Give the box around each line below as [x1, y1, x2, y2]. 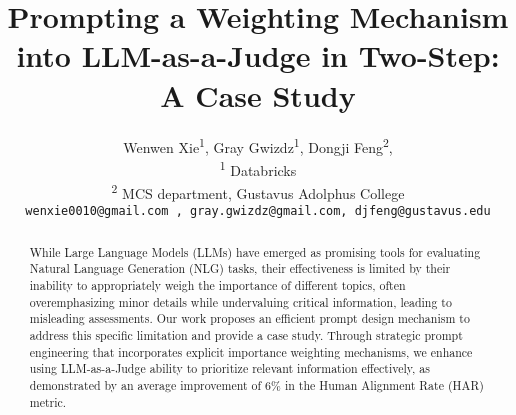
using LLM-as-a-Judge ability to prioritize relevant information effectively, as [29, 360, 430, 377]
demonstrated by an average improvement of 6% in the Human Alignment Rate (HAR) [29, 376, 484, 393]
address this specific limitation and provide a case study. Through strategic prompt [29, 326, 463, 343]
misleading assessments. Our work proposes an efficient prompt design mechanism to [29, 310, 470, 327]
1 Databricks [219, 156, 297, 180]
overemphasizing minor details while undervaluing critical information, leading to [29, 293, 452, 310]
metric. [29, 393, 67, 410]
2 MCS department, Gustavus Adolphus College [111, 180, 405, 203]
